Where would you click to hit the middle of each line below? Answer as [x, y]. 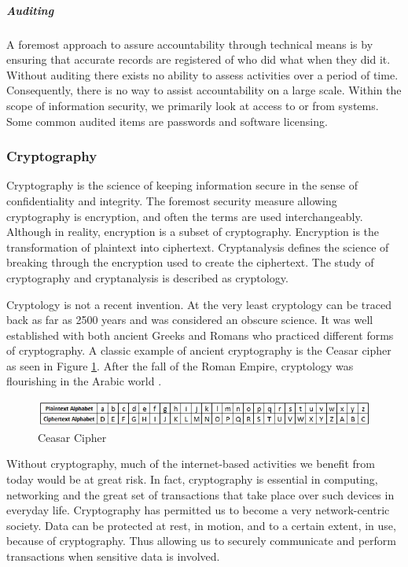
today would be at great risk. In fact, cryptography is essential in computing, [192, 479]
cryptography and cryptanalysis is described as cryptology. [147, 277]
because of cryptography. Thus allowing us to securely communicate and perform [201, 541]
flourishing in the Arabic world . [84, 381]
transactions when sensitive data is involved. [113, 556]
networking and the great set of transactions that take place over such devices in [200, 494]
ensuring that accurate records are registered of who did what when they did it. [198, 59]
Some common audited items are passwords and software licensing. [167, 121]
